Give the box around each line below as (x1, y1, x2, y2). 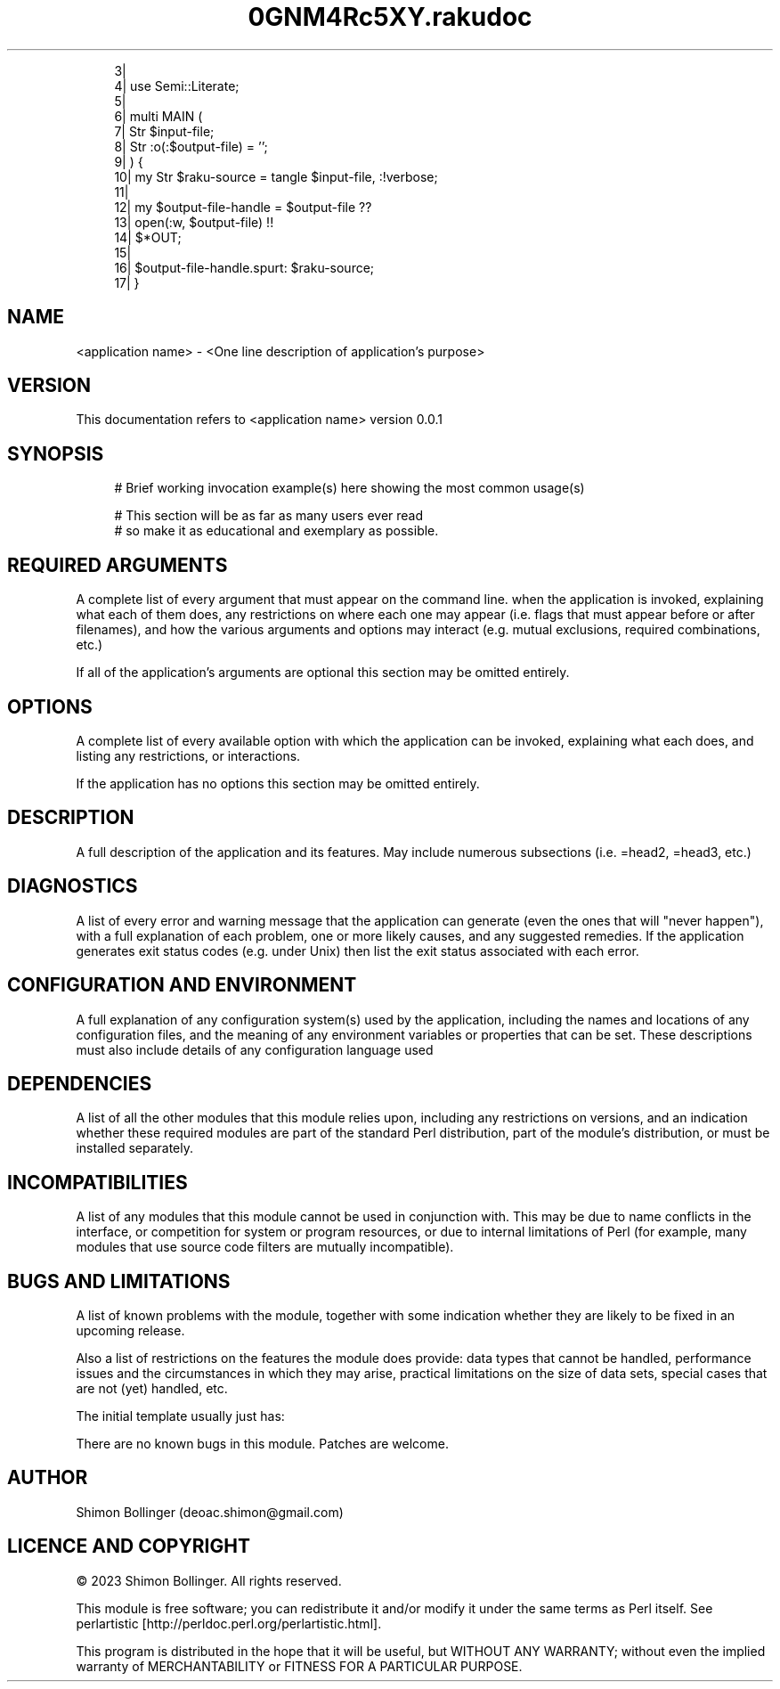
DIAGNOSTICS (7, 875, 138, 898)
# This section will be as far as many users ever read (114, 508, 424, 524)
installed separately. (76, 1140, 194, 1156)
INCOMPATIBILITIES (7, 1171, 188, 1194)
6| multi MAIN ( (114, 108, 203, 124)
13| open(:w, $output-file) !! (114, 214, 274, 230)
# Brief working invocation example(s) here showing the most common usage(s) (114, 480, 585, 496)
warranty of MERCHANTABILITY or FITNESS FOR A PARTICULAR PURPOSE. (76, 1658, 523, 1674)
